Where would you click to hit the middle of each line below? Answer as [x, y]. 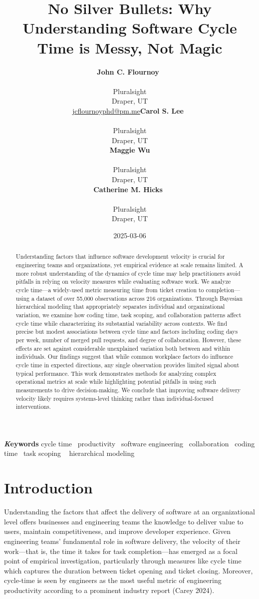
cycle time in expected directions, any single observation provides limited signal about [128, 365]
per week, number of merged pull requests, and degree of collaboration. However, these [129, 340]
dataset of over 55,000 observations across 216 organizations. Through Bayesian [139, 298]
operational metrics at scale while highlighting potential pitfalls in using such [116, 382]
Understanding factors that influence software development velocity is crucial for [120, 256]
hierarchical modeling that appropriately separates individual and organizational [120, 307]
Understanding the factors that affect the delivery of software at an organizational [129, 512]
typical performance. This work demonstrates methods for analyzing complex [116, 373]
